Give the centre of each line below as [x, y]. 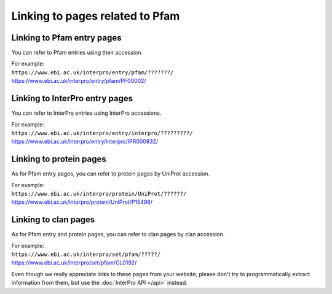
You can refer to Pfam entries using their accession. [77, 53]
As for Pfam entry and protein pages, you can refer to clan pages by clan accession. [118, 234]
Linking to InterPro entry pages [72, 99]
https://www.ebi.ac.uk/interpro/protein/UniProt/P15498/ [82, 202]
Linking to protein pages [59, 159]
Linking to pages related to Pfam [96, 16]
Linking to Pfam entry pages [66, 38]
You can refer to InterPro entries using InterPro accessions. [86, 113]
